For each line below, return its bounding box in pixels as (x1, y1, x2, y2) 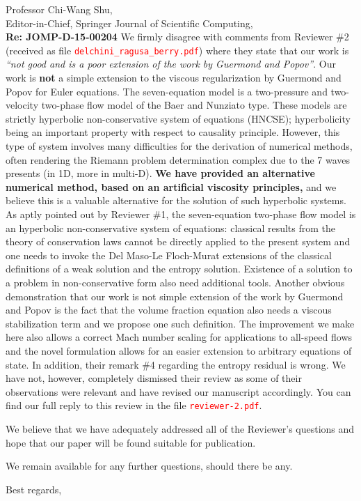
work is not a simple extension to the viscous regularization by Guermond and (6, 70, 342, 85)
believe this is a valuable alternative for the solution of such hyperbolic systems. (6, 193, 346, 208)
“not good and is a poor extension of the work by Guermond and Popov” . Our (6, 56, 336, 71)
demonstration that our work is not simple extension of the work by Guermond (6, 288, 344, 303)
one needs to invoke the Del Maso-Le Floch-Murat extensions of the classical (6, 247, 332, 262)
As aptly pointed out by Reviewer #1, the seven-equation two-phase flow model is (6, 206, 356, 221)
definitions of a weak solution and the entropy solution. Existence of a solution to (6, 261, 353, 276)
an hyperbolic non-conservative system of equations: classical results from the (6, 220, 336, 235)
